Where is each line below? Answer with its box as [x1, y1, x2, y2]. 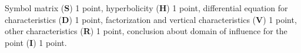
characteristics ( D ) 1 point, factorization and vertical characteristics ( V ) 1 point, [5, 13, 297, 25]
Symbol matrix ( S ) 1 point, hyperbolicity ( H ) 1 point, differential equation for [5, 2, 288, 14]
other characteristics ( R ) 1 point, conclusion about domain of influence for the [5, 25, 287, 37]
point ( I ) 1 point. [5, 36, 67, 48]
